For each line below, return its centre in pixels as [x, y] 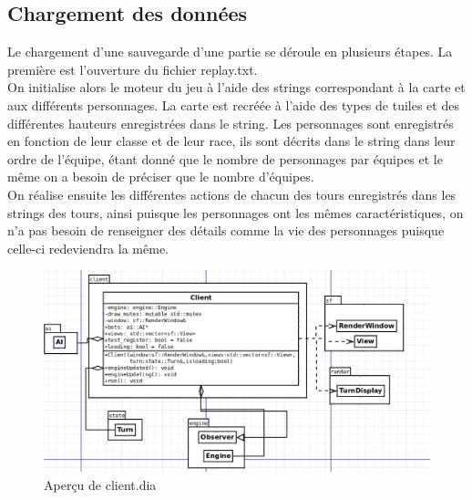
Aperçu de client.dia [100, 484]
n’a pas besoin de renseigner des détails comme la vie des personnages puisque [226, 230]
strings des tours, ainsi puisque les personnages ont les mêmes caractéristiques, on [236, 212]
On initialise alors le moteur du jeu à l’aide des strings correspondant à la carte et [236, 87]
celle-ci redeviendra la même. [88, 248]
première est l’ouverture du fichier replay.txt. [133, 69]
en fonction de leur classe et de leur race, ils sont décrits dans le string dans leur [231, 141]
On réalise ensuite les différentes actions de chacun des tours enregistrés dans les [232, 194]
